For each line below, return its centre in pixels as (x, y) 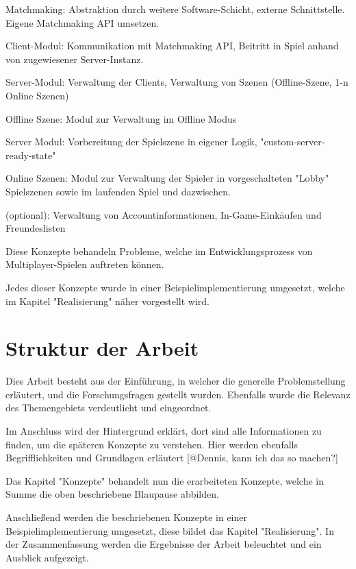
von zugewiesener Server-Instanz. (75, 59)
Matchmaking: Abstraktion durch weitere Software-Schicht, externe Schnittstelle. (175, 9)
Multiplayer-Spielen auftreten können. (85, 264)
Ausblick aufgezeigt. (47, 557)
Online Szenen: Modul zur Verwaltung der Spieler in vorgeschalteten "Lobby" (167, 178)
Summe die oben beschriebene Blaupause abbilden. (112, 494)
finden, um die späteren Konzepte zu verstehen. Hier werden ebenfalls (152, 444)
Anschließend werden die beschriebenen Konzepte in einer (126, 517)
